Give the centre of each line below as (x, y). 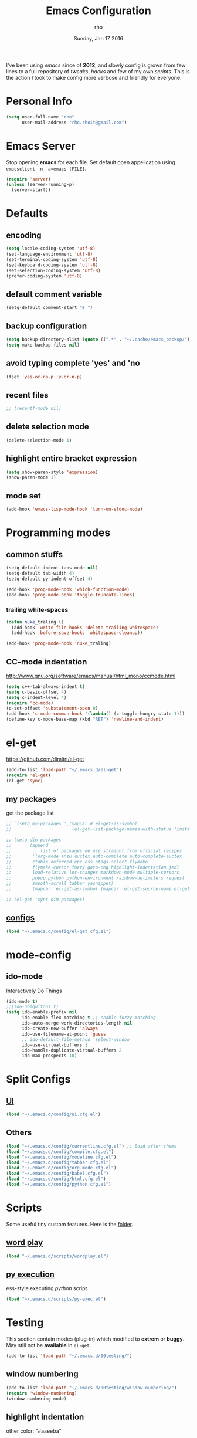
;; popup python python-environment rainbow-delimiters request (95, 878)
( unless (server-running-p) (40, 185)
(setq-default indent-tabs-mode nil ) (52, 568)
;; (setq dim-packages (34, 840)
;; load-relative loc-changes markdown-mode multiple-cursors (93, 873)
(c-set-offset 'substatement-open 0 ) (52, 708)
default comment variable (54, 294)
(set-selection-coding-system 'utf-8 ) (53, 270)
